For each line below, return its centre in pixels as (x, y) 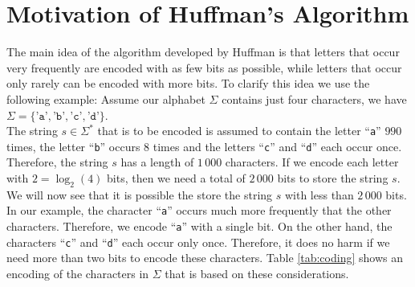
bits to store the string (333, 178)
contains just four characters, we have (314, 98)
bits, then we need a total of (176, 178)
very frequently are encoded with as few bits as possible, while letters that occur (204, 67)
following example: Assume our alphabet (106, 98)
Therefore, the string (57, 162)
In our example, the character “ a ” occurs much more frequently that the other (199, 210)
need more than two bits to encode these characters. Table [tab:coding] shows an (205, 258)
